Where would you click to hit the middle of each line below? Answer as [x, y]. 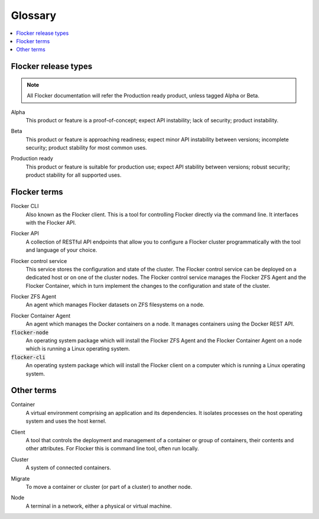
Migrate [20, 478]
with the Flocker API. [51, 222]
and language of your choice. [61, 250]
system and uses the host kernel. [66, 421]
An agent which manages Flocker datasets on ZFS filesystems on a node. [115, 305]
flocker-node [30, 332]
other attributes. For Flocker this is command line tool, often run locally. [112, 449]
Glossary [34, 15]
